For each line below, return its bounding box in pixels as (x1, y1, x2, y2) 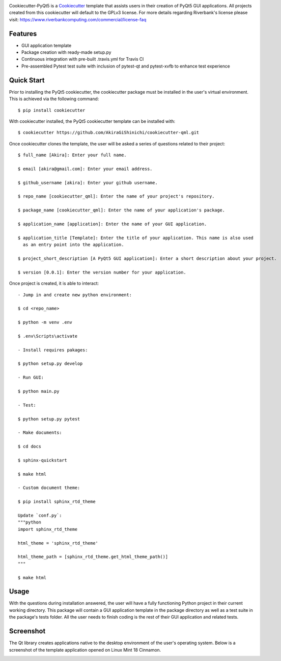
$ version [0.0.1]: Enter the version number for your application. (18, 269, 186, 275)
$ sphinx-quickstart (18, 457, 67, 463)
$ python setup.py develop (18, 361, 83, 367)
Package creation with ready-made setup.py (21, 49, 112, 55)
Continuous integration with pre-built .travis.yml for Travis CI (21, 56, 144, 62)
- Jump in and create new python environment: (18, 292, 132, 298)
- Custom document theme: (18, 485, 81, 490)
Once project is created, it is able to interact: (9, 280, 99, 286)
